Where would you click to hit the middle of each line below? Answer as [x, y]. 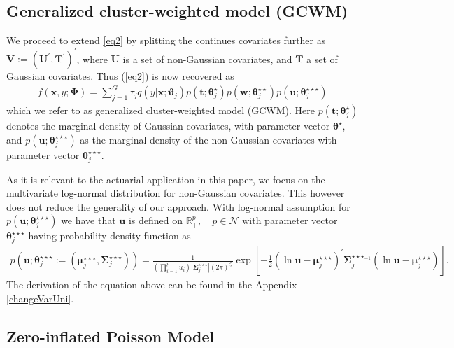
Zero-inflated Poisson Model [111, 336]
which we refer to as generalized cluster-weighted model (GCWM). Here [161, 110]
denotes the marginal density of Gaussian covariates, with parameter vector [168, 126]
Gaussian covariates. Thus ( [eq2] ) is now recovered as [120, 76]
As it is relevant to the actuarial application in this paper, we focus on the [166, 179]
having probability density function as [109, 236]
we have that [88, 220]
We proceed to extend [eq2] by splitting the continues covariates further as [166, 40]
